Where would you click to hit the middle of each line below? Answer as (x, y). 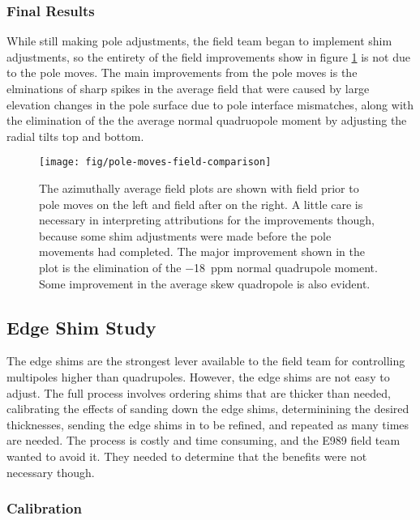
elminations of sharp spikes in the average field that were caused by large (188, 88)
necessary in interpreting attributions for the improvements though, (207, 220)
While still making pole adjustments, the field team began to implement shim (199, 41)
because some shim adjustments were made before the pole (185, 235)
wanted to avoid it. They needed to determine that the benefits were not (187, 456)
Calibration (44, 508)
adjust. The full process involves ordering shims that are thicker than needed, (199, 392)
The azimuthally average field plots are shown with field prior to (199, 188)
